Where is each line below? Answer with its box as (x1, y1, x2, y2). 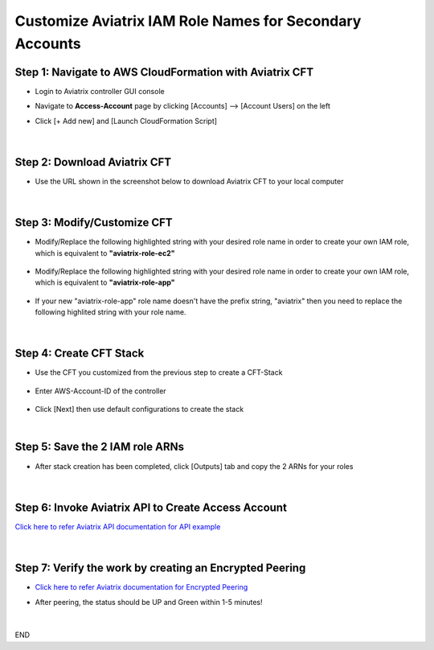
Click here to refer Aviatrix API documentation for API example (14, 521, 221, 531)
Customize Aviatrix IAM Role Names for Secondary (14, 12, 362, 30)
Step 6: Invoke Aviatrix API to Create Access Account (14, 500, 287, 514)
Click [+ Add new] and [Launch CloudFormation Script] (35, 116, 217, 125)
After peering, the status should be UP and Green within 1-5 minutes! (35, 597, 263, 607)
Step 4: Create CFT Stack (14, 347, 145, 360)
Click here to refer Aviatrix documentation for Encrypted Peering (35, 582, 248, 592)
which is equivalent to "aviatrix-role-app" (35, 278, 176, 287)
